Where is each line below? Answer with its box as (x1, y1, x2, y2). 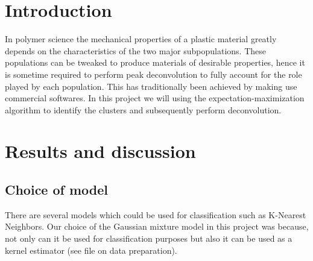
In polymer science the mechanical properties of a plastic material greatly (5, 33, 277, 45)
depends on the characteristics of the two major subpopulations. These (5, 44, 267, 57)
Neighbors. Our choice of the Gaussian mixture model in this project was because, (5, 220, 309, 233)
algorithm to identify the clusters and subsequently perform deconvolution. (5, 103, 282, 116)
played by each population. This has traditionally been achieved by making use (5, 80, 297, 92)
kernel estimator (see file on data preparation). (5, 244, 177, 256)
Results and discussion (5, 139, 196, 163)
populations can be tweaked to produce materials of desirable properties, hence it (5, 56, 305, 69)
